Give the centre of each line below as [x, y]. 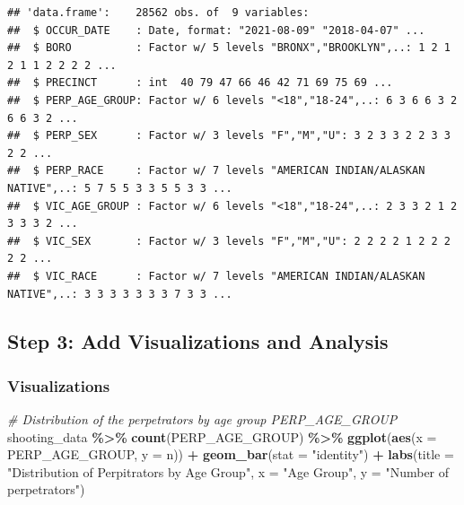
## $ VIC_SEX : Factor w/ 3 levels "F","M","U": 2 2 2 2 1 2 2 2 [229, 241]
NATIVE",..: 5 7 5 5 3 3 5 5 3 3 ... [120, 188]
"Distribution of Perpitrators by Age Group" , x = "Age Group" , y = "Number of [228, 471]
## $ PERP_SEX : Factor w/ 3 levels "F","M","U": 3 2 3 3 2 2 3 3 [229, 136]
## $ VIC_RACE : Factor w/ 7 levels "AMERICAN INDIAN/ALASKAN [216, 276]
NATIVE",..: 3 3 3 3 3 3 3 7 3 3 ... [120, 294]
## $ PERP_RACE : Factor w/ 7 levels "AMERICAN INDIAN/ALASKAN [216, 171]
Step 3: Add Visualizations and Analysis [198, 341]
